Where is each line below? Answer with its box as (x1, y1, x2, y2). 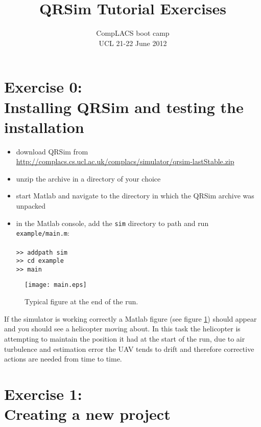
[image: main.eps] (25, 281, 87, 289)
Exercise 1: (4, 383, 82, 404)
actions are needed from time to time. (4, 353, 122, 364)
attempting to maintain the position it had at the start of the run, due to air (4, 333, 245, 344)
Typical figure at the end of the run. (25, 296, 138, 307)
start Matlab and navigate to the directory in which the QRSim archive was (16, 190, 254, 201)
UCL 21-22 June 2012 (99, 37, 167, 48)
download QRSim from (16, 146, 88, 156)
